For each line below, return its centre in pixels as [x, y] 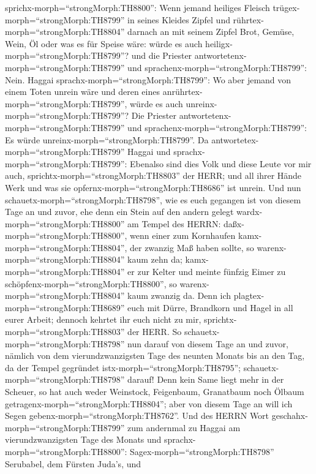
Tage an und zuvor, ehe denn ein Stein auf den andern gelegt [119, 212]
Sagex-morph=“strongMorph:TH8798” [202, 451]
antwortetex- [235, 139]
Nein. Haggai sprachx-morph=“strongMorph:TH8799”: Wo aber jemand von [148, 79]
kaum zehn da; [155, 259]
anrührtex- [182, 92]
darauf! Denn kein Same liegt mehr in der [206, 379]
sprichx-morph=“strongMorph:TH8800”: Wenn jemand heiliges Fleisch [137, 7]
